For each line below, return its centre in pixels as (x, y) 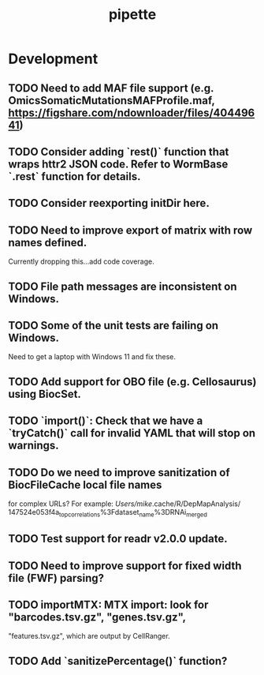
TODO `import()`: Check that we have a (106, 421)
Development (53, 59)
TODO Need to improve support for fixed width (125, 566)
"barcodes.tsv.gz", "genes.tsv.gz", (97, 617)
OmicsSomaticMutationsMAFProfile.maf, (112, 100)
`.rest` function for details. (74, 176)
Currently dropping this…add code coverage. (82, 261)
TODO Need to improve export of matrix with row (130, 230)
